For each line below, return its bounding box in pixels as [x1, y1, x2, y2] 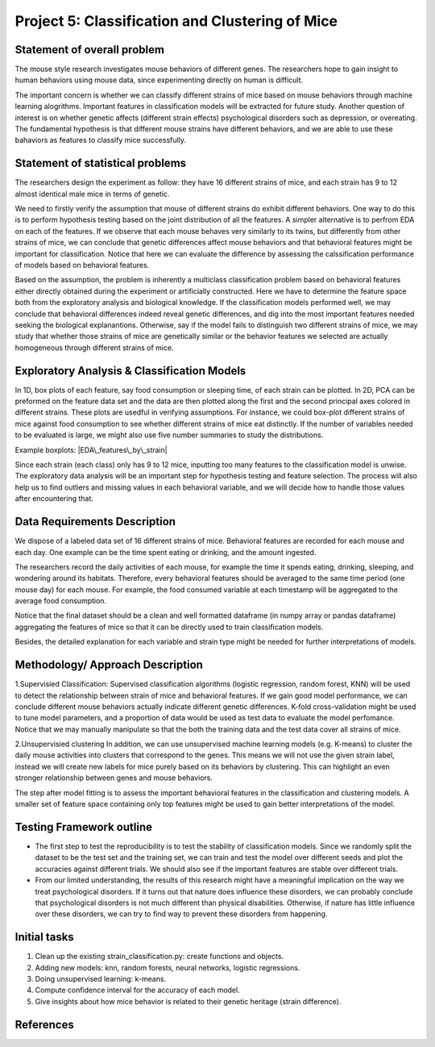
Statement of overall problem [14, 43, 165, 56]
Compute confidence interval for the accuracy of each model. [35, 985, 241, 995]
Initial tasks [14, 930, 74, 944]
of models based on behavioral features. [14, 261, 150, 270]
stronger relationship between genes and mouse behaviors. [14, 773, 213, 782]
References [14, 1017, 74, 1032]
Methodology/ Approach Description [14, 658, 203, 672]
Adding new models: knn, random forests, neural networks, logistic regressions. [35, 962, 300, 972]
